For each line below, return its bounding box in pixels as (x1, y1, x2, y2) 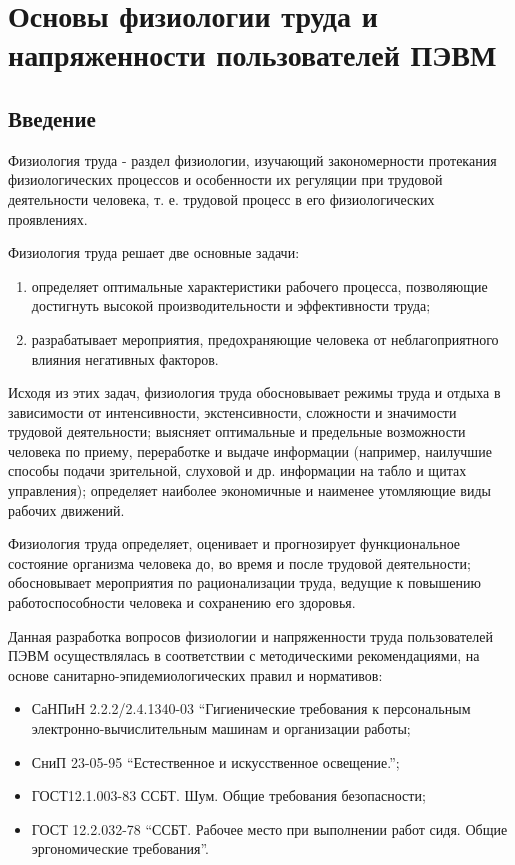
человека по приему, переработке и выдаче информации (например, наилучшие (8, 440, 492, 461)
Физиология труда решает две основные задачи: (8, 242, 300, 263)
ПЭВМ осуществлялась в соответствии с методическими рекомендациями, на (8, 645, 480, 666)
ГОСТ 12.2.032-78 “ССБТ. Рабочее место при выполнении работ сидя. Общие (31, 818, 508, 839)
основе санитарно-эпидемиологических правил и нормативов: (8, 664, 383, 685)
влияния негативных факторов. (31, 348, 219, 369)
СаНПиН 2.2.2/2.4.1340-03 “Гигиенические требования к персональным (31, 698, 471, 719)
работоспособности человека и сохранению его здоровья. (8, 592, 356, 613)
